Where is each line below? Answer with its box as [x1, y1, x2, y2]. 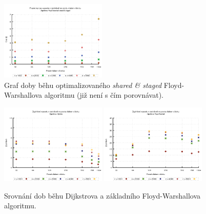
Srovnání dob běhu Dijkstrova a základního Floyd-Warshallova [4, 190, 201, 201]
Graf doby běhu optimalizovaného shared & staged [4, 79, 162, 90]
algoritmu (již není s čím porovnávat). [44, 90, 164, 100]
